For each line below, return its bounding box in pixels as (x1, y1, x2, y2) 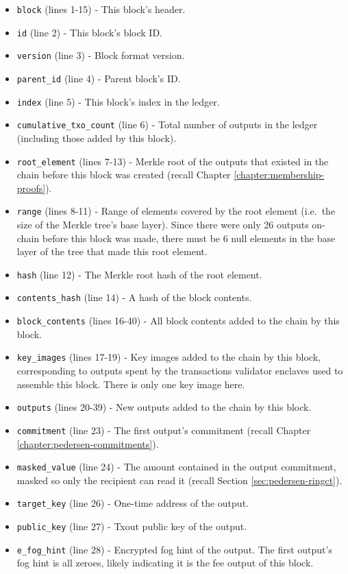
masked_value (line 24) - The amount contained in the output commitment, (16, 459, 336, 474)
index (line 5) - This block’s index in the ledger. (16, 94, 220, 108)
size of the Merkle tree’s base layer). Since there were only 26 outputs (16, 217, 309, 232)
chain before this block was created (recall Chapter (16, 167, 231, 182)
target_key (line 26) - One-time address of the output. (16, 496, 249, 510)
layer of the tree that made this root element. (16, 244, 208, 259)
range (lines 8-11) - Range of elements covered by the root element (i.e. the (16, 204, 336, 218)
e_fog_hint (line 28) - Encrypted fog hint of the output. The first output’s (16, 542, 332, 556)
